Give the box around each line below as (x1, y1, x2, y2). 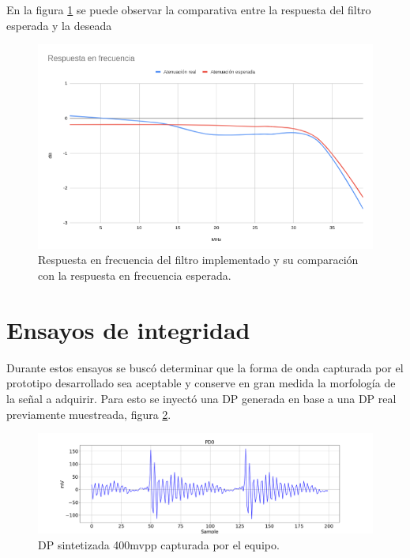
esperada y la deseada (6, 17, 112, 33)
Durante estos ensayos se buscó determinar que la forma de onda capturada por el (6, 359, 404, 375)
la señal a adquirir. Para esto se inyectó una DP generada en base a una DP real (6, 390, 397, 406)
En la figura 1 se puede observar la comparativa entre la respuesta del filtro (6, 2, 371, 17)
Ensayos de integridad (6, 313, 250, 345)
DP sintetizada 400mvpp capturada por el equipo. (38, 536, 280, 552)
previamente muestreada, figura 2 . (6, 405, 171, 422)
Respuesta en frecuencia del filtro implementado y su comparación (38, 251, 359, 268)
